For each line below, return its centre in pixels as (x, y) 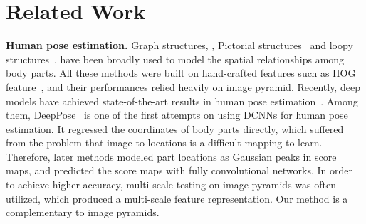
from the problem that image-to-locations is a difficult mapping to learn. (164, 143)
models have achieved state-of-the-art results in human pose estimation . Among (182, 101)
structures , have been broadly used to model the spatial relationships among (175, 59)
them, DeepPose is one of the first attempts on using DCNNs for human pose (177, 115)
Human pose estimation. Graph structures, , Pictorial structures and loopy (179, 45)
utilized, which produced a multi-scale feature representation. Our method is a (177, 198)
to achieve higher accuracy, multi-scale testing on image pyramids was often (171, 185)
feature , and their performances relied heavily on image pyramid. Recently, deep (183, 86)
